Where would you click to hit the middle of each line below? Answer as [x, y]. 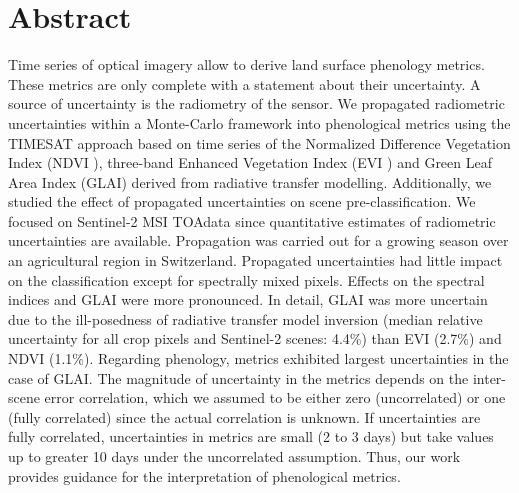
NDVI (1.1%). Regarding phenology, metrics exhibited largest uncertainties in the [258, 358]
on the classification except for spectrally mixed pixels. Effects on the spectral [246, 279]
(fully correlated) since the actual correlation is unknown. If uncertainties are [244, 416]
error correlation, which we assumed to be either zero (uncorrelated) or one [275, 397]
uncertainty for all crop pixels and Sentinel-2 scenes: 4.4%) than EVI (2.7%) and [255, 338]
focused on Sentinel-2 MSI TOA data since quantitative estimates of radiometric [252, 220]
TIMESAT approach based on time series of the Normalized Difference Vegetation [259, 142]
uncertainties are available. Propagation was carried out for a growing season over [258, 240]
